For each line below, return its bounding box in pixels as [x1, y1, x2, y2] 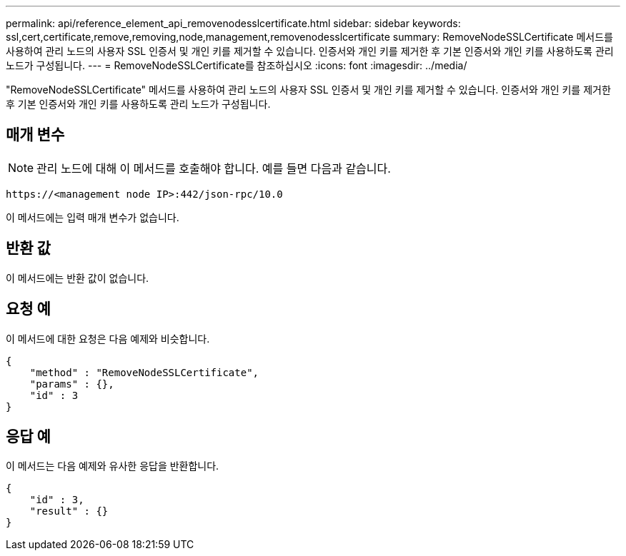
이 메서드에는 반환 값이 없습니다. [6, 271, 149, 284]
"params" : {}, [29, 378, 114, 390]
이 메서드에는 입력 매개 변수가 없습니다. [6, 211, 179, 223]
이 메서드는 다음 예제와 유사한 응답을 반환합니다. [6, 460, 219, 472]
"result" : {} [29, 505, 109, 517]
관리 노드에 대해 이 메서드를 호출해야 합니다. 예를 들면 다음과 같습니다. [36, 161, 391, 176]
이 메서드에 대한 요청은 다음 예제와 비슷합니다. [6, 332, 210, 345]
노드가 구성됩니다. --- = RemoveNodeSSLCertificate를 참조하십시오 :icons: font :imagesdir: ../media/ [6, 59, 467, 71]
